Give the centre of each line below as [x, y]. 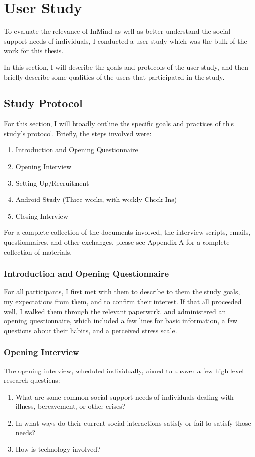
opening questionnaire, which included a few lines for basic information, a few [121, 321]
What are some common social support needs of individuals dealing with [125, 396]
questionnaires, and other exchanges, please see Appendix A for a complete [117, 242]
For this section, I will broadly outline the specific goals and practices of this [119, 124]
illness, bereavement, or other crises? [70, 406]
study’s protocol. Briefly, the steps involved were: [78, 133]
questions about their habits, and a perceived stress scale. [90, 330]
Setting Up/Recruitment [52, 183]
